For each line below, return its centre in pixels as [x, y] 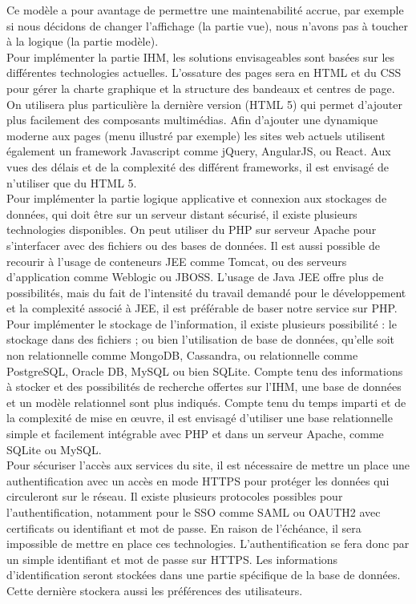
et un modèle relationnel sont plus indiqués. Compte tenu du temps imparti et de [206, 402]
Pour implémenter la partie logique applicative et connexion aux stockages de [197, 198]
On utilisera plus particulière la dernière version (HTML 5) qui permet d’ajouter [204, 104]
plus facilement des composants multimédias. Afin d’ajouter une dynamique [192, 120]
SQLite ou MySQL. [54, 449]
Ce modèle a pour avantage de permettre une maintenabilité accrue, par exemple [205, 10]
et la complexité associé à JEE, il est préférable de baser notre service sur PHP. [202, 308]
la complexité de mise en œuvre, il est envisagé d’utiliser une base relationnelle [200, 418]
